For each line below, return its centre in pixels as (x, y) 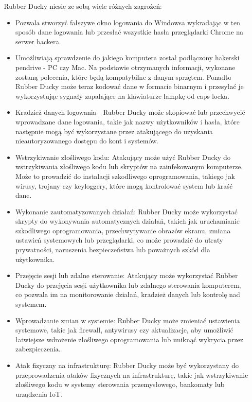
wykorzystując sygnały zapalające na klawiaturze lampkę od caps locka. (122, 96)
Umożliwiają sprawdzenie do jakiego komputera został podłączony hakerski (127, 58)
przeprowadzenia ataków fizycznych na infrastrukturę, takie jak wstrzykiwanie (132, 375)
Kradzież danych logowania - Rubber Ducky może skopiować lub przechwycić (130, 112)
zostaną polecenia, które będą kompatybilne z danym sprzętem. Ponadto (123, 77)
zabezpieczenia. (38, 349)
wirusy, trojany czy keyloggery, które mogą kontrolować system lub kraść (124, 185)
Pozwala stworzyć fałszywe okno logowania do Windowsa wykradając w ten (128, 22)
